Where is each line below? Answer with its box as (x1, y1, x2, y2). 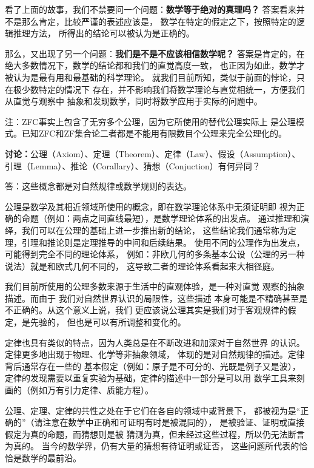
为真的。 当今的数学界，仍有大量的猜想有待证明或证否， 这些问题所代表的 (5, 439, 299, 452)
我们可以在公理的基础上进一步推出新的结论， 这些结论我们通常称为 (21, 223, 288, 236)
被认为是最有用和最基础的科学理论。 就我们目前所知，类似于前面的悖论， (5, 70, 296, 83)
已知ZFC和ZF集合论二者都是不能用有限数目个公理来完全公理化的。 (21, 127, 287, 140)
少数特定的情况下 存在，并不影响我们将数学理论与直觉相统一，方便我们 (21, 83, 305, 95)
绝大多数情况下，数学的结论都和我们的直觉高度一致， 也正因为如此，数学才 (5, 59, 305, 72)
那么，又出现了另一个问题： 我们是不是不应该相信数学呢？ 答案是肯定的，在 (5, 47, 305, 59)
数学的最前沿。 (21, 452, 81, 464)
